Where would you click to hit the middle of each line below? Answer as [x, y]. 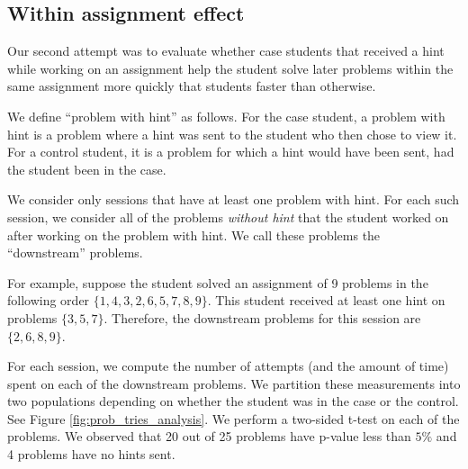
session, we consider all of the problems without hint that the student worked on [228, 216]
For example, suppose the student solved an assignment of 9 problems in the [218, 282]
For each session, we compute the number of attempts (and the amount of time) [228, 366]
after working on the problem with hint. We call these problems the [194, 234]
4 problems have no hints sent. [91, 454]
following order [49, 300]
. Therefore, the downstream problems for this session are [262, 317]
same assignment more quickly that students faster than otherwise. [192, 86]
